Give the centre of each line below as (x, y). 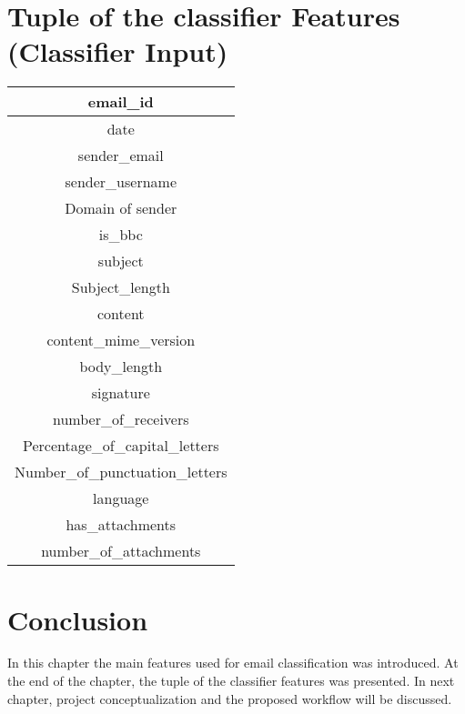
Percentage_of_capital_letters (121, 446)
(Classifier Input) (118, 51)
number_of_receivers (121, 419)
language (121, 498)
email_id (121, 102)
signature (121, 393)
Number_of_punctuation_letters (121, 472)
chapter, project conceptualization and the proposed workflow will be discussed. (230, 698)
